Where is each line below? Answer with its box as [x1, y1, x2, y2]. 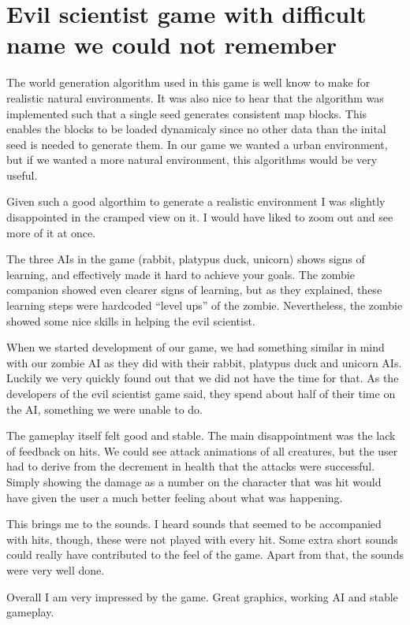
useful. [6, 166, 38, 183]
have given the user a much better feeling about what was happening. [6, 489, 343, 505]
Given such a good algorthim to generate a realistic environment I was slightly [6, 193, 386, 210]
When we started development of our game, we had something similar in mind [6, 339, 385, 355]
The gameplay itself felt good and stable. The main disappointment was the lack [6, 427, 396, 444]
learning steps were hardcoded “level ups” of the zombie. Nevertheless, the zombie [6, 297, 403, 314]
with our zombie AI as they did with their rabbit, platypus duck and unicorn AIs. [6, 354, 402, 370]
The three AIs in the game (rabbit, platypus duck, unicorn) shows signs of [6, 251, 365, 267]
